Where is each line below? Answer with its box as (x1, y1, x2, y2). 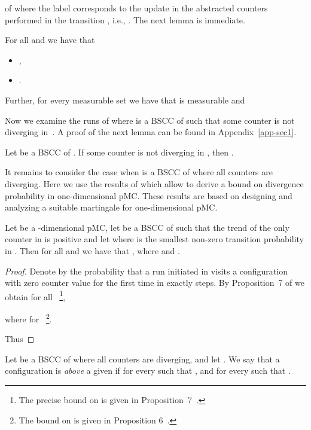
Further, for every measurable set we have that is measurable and (5, 93, 245, 106)
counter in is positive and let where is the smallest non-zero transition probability (5, 233, 304, 245)
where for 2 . (5, 310, 52, 325)
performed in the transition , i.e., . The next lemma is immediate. (5, 13, 245, 26)
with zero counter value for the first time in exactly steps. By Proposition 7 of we (5, 276, 304, 289)
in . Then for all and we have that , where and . (5, 244, 180, 257)
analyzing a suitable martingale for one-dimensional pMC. (5, 201, 218, 214)
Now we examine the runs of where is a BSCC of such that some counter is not (5, 114, 295, 126)
